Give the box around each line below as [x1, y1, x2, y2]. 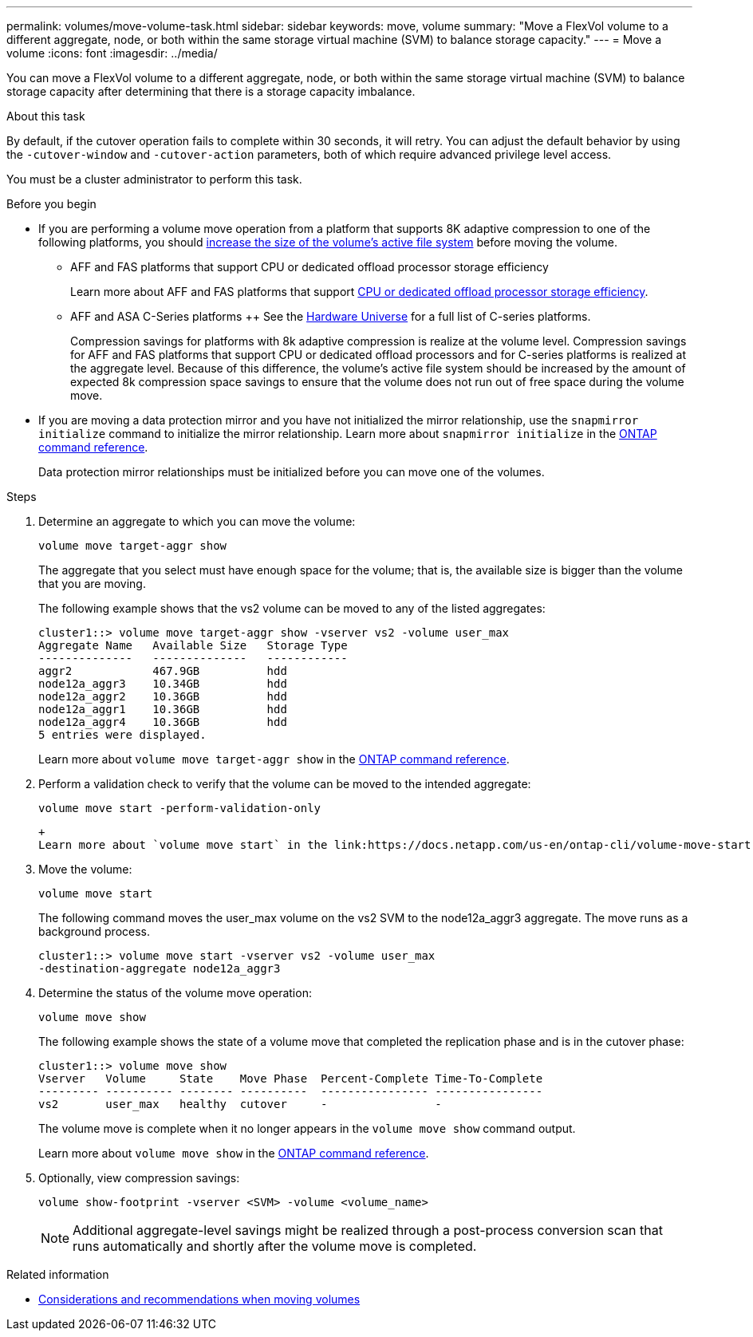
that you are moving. [38, 577, 146, 590]
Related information [6, 1268, 109, 1281]
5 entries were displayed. [38, 728, 207, 741]
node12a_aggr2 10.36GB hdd [38, 690, 287, 703]
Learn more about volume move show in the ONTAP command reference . [38, 1146, 429, 1160]
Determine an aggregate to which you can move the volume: [38, 515, 356, 528]
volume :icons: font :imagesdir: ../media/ [6, 46, 218, 60]
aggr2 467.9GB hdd [38, 665, 287, 677]
